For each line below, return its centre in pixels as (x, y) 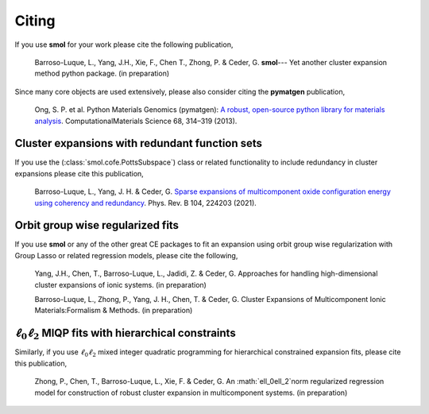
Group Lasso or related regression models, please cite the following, (126, 255)
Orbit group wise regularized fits (97, 225)
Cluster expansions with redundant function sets (138, 143)
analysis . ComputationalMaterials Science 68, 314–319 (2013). (136, 121)
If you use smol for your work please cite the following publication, (124, 44)
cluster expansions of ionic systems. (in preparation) (120, 284)
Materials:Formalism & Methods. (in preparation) (114, 311)
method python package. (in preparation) (102, 74)
